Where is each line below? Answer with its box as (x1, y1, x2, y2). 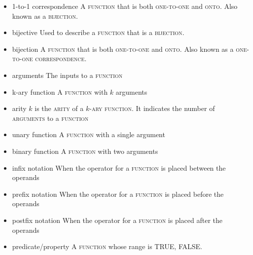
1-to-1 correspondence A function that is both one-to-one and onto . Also (12, 1, 238, 11)
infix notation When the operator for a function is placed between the (12, 162, 226, 173)
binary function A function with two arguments (12, 146, 158, 156)
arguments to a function (12, 112, 89, 123)
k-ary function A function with (12, 86, 108, 97)
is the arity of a (35, 103, 84, 113)
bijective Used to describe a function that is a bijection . (12, 27, 184, 37)
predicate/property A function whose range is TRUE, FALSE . (12, 241, 202, 252)
